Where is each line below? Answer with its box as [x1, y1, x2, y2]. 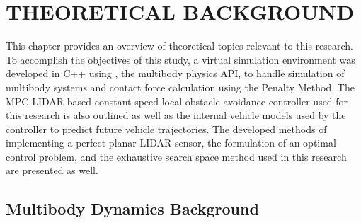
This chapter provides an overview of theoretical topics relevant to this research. [6, 38, 354, 53]
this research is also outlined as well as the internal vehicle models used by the [6, 108, 346, 122]
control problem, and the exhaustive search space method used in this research [6, 149, 347, 164]
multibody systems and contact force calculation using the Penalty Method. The [6, 79, 355, 94]
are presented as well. [6, 163, 98, 178]
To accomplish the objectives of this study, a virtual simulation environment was [6, 52, 355, 67]
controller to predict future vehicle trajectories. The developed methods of [6, 121, 327, 136]
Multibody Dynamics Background [6, 198, 259, 219]
